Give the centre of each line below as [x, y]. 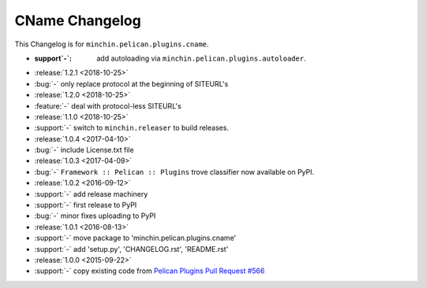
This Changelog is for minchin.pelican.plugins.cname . [112, 44]
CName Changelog [78, 20]
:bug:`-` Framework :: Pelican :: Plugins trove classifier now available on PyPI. [174, 172]
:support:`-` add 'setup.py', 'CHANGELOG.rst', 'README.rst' [131, 249]
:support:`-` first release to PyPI [86, 205]
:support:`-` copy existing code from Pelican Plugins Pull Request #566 [149, 271]
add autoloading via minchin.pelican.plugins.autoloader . [202, 58]
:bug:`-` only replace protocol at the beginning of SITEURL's [131, 83]
